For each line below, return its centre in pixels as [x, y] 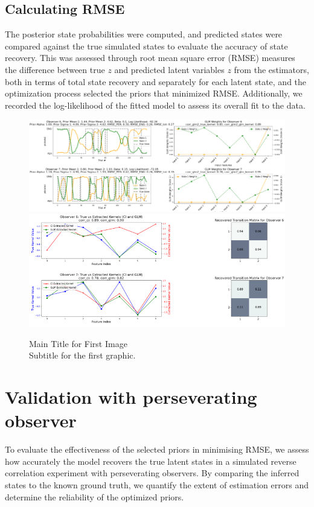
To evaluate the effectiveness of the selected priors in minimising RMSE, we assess [157, 449]
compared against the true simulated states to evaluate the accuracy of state [146, 46]
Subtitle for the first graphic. [82, 355]
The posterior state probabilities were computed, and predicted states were [144, 34]
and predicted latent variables [169, 69]
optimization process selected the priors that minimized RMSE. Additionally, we [154, 93]
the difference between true [55, 69]
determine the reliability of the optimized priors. [95, 496]
